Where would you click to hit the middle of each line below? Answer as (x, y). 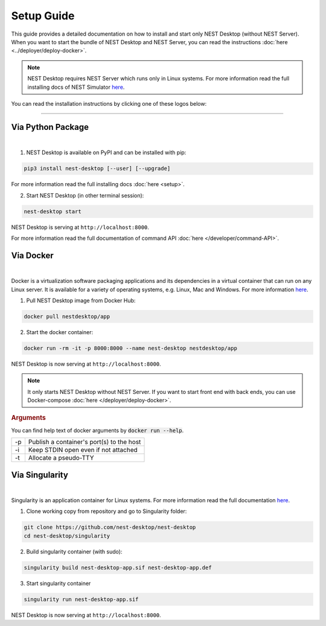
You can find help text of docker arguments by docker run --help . (97, 430)
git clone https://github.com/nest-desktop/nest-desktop (110, 528)
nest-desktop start (53, 211)
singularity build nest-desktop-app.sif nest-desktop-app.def (118, 567)
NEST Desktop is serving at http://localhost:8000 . (80, 227)
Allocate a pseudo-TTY (61, 458)
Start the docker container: (60, 332)
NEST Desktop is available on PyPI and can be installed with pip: (106, 153)
